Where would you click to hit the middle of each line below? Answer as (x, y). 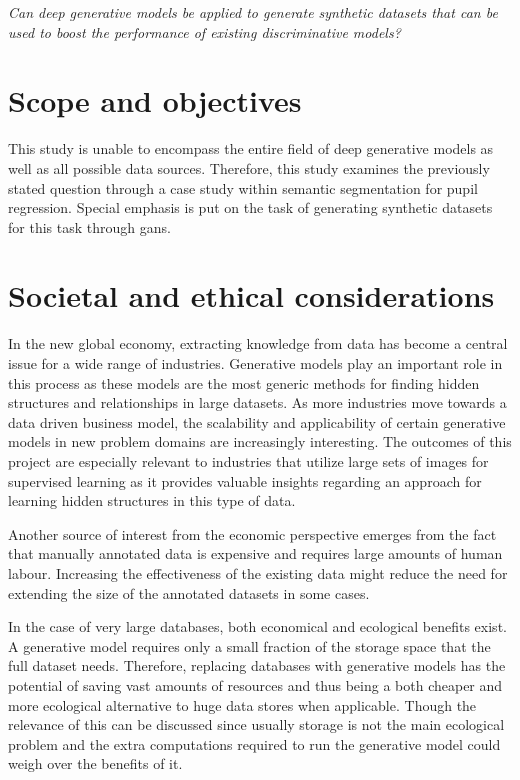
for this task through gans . (89, 226)
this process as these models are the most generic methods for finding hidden (244, 382)
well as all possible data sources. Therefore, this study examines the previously (249, 167)
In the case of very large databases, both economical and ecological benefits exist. (257, 626)
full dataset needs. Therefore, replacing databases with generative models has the (257, 665)
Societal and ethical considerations (251, 295)
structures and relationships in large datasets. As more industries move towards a (257, 402)
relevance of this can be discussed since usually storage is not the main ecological (256, 724)
